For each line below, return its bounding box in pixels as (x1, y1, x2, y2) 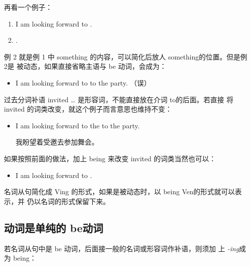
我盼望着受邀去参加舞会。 (15, 137, 99, 147)
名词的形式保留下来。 (40, 196, 110, 206)
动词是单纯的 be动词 (4, 220, 104, 235)
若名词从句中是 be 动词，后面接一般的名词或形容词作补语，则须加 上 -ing (4, 243, 239, 253)
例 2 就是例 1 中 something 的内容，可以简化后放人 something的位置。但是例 (4, 51, 248, 61)
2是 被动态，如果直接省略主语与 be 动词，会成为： (4, 61, 167, 71)
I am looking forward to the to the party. (15, 120, 140, 130)
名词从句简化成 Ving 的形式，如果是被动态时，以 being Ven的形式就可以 (4, 186, 235, 197)
